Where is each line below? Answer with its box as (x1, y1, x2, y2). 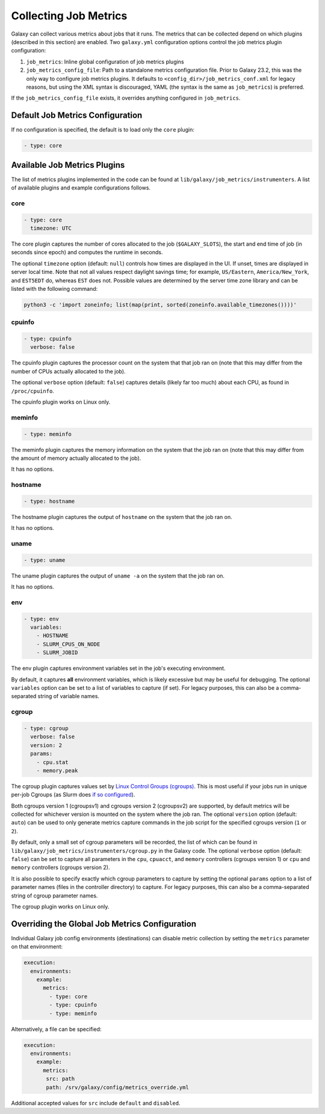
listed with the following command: (11, 285, 98, 292)
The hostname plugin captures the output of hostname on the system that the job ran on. (11, 513, 232, 520)
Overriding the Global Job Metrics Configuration (11, 918, 197, 929)
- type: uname (23, 556, 66, 564)
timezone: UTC (30, 225, 72, 232)
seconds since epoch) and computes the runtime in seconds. (11, 249, 163, 256)
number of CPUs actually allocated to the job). (11, 368, 126, 375)
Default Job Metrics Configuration (11, 110, 143, 121)
